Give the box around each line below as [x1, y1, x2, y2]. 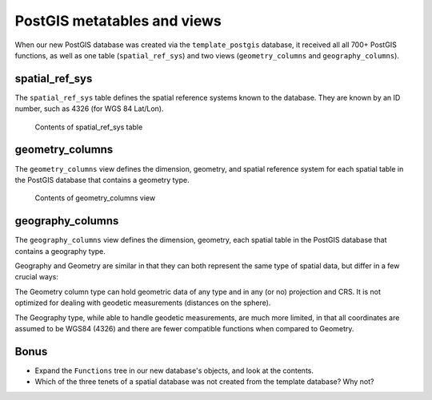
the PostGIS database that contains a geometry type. [14, 175, 190, 184]
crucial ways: [14, 272, 59, 282]
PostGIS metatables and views [14, 12, 222, 30]
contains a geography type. [14, 246, 106, 255]
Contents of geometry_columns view [34, 193, 156, 203]
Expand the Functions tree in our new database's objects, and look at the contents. [34, 366, 314, 375]
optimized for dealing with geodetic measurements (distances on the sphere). [14, 298, 271, 307]
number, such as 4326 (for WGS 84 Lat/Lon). [14, 104, 164, 113]
